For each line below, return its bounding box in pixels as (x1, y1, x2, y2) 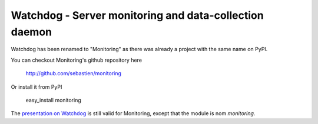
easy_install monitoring (25, 96, 82, 103)
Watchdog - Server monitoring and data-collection (11, 9, 264, 22)
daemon (11, 25, 52, 38)
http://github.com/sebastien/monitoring (25, 70, 122, 77)
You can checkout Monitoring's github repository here (11, 56, 143, 63)
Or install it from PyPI (11, 83, 62, 91)
